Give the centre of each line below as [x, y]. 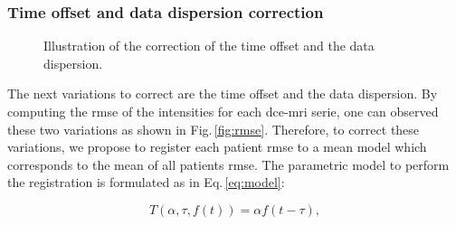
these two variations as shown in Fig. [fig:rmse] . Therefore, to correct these [214, 129]
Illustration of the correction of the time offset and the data [209, 46]
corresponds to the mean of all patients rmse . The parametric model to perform [228, 164]
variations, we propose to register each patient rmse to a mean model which [217, 147]
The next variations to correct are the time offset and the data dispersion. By [223, 94]
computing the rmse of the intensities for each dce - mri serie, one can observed [223, 111]
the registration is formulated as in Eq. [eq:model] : [146, 182]
